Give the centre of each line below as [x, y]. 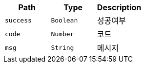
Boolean [64, 20]
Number [62, 34]
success [18, 20]
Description [119, 7]
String [62, 47]
